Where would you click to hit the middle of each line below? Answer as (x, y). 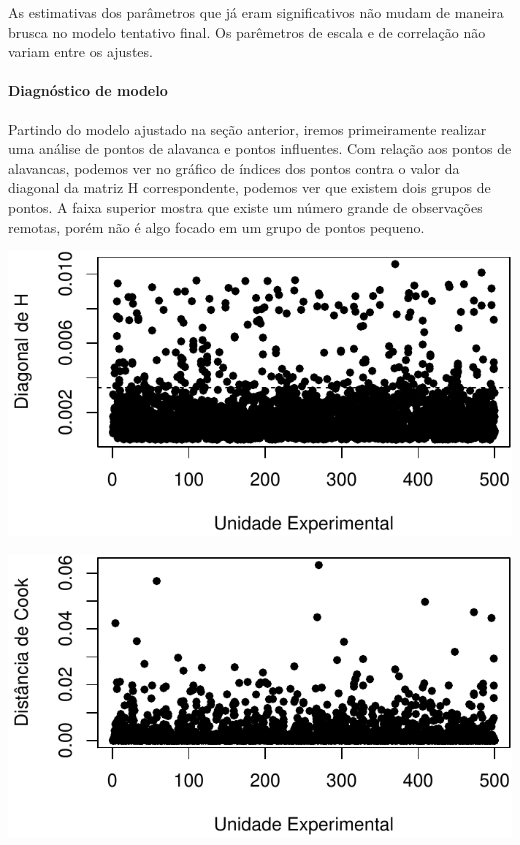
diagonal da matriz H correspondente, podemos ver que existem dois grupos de (249, 187)
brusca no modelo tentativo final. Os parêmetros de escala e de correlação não (247, 31)
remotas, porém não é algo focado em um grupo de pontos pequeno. (216, 226)
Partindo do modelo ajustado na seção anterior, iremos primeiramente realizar (247, 128)
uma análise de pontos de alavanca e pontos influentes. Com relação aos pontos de (260, 148)
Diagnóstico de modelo (88, 90)
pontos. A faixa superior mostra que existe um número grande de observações (245, 206)
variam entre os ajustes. (80, 51)
